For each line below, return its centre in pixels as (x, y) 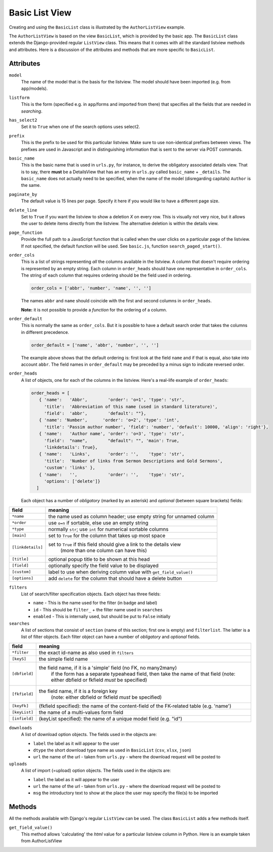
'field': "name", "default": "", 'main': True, (112, 441)
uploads (18, 764)
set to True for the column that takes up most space (107, 535)
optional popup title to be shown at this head (99, 559)
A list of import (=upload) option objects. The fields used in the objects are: (96, 770)
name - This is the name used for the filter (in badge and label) (95, 603)
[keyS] (19, 659)
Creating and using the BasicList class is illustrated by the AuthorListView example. (97, 27)
